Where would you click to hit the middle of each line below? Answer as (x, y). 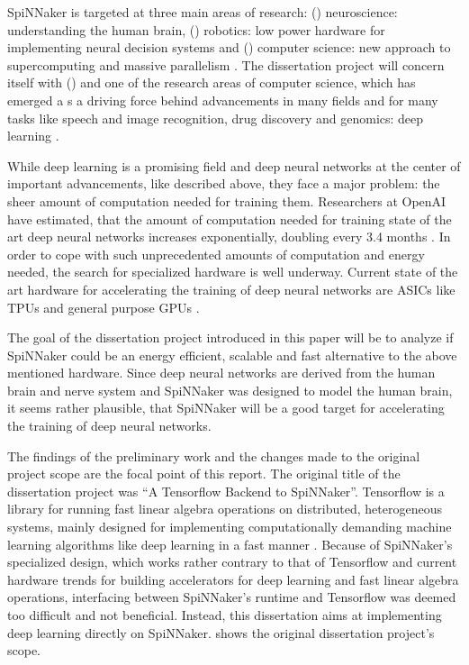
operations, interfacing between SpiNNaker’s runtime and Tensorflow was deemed (232, 597)
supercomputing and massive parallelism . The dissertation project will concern (226, 64)
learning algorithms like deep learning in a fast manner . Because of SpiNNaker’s (230, 544)
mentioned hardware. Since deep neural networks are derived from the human (221, 373)
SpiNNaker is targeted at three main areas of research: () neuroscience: (203, 12)
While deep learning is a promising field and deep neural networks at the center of (234, 165)
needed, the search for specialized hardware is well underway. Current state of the (233, 272)
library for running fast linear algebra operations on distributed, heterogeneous (225, 509)
